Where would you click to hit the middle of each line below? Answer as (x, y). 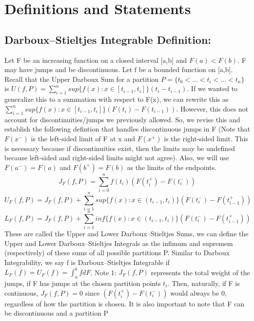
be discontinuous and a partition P (57, 313)
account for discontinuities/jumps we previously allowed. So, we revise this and (122, 119)
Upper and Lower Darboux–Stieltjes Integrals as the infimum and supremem (119, 243)
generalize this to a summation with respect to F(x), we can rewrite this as (117, 99)
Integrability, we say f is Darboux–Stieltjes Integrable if (87, 262)
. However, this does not (212, 108)
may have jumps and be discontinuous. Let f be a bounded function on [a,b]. (119, 69)
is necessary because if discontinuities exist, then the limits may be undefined (120, 148)
